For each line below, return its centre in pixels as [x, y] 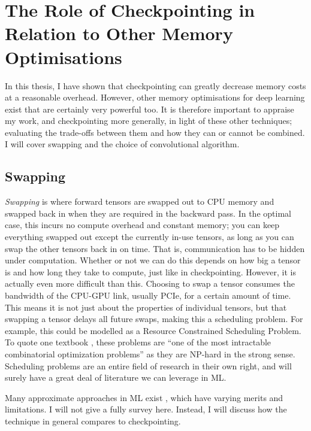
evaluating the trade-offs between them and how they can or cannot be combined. [155, 132]
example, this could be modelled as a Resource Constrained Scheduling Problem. [153, 330]
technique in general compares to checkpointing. [93, 421]
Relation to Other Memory [119, 33]
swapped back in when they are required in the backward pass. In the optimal [148, 213]
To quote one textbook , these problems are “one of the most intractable [138, 342]
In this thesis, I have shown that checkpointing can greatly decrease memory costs [155, 85]
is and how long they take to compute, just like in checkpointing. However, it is [150, 271]
